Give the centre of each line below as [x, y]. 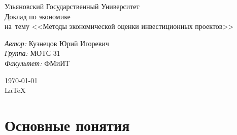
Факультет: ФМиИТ [37, 63]
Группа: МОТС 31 [32, 53]
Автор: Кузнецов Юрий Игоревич [57, 43]
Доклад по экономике [38, 16]
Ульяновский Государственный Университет [72, 6]
